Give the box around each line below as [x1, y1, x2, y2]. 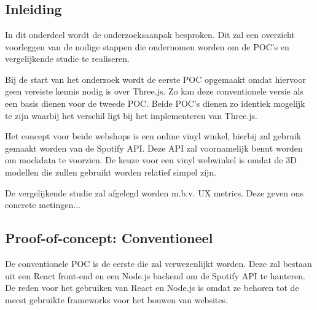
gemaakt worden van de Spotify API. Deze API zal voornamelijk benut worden [5, 141, 303, 154]
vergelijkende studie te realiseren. [5, 52, 130, 65]
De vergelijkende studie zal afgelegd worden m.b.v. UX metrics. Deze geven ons [5, 186, 304, 199]
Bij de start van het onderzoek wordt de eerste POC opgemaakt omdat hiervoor [5, 72, 306, 85]
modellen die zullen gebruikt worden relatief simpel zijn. [5, 165, 216, 178]
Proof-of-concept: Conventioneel [5, 228, 213, 247]
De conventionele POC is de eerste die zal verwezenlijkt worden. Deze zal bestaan [5, 257, 312, 269]
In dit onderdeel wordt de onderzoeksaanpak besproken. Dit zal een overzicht [5, 28, 295, 41]
